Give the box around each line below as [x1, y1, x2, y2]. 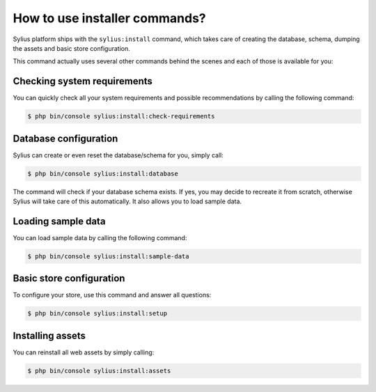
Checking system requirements [13, 75, 153, 87]
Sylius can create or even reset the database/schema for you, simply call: [13, 150, 224, 159]
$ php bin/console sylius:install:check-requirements [27, 112, 215, 120]
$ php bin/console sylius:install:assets [27, 366, 171, 375]
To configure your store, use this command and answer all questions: [13, 291, 212, 299]
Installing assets [13, 329, 86, 341]
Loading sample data [13, 215, 106, 227]
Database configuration [13, 132, 118, 144]
